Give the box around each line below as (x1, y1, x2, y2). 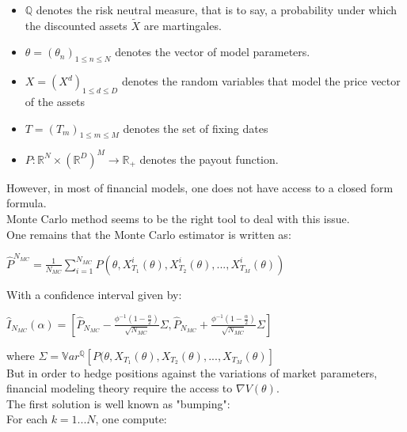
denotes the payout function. (139, 150, 279, 167)
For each (6, 411, 48, 427)
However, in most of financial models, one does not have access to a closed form (6, 179, 394, 195)
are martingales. (143, 17, 222, 33)
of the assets (25, 93, 86, 109)
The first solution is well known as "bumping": (6, 395, 230, 411)
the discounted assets (25, 17, 127, 33)
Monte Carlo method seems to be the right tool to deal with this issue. (6, 210, 350, 227)
